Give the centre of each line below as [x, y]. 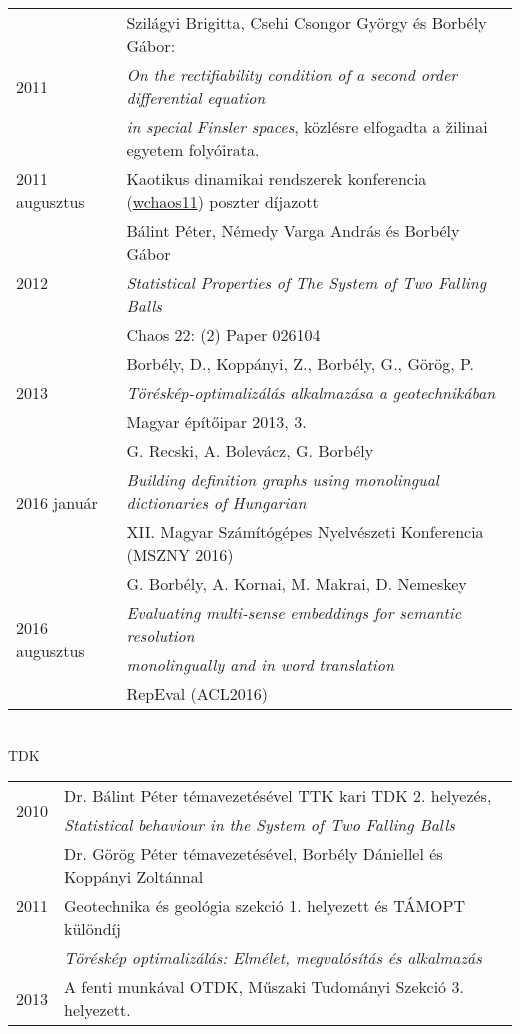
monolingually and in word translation [260, 664]
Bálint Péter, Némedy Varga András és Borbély [293, 230]
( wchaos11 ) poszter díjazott [222, 201]
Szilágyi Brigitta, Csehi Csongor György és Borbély [306, 22]
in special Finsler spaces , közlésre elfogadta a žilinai [307, 126]
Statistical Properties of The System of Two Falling [306, 282]
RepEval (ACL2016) [197, 693]
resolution [160, 635]
